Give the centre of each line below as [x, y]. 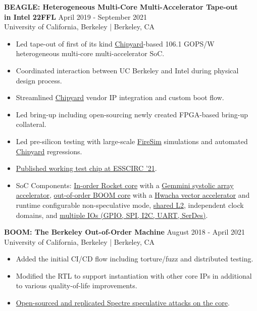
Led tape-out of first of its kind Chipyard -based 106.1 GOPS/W [115, 43]
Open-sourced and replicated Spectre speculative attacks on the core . [123, 303]
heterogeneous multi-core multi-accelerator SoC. [90, 53]
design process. [39, 80]
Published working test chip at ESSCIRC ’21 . [86, 168]
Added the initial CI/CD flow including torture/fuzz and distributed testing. [135, 259]
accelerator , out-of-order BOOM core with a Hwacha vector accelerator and [133, 195]
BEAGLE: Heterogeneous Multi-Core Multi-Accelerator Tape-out [121, 7]
